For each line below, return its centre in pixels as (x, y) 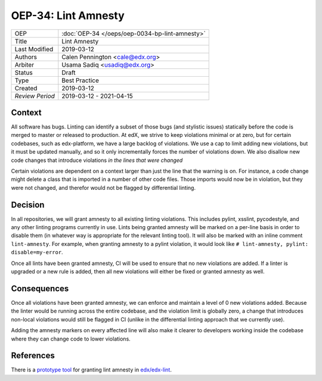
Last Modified (34, 49)
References (33, 356)
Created (26, 88)
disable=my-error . (37, 252)
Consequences (40, 288)
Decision (28, 204)
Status (24, 73)
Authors (26, 57)
